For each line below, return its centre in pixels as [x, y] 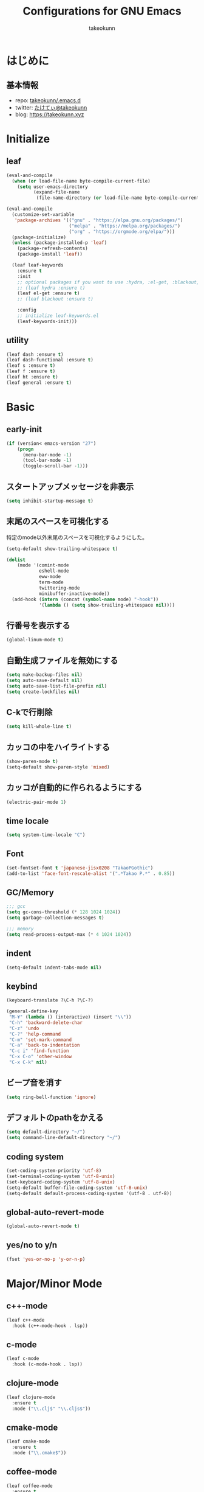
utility [18, 340]
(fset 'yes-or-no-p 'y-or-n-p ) [46, 1259]
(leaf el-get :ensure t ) [49, 293]
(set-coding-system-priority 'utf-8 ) [54, 1171]
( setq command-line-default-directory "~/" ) [63, 1138]
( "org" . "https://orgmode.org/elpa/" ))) [122, 232]
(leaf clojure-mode [31, 1397]
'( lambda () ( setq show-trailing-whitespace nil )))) [107, 605]
